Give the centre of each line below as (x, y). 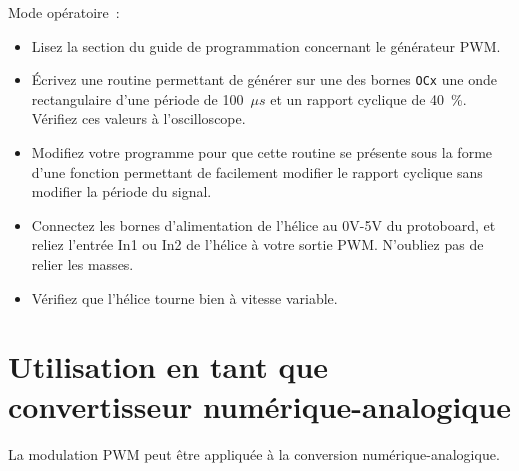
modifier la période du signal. (121, 191)
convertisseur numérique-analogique (259, 405)
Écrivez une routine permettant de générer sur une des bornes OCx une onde (264, 79)
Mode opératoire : (64, 12)
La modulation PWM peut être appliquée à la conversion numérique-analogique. (254, 453)
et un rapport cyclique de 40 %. (368, 98)
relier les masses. (82, 264)
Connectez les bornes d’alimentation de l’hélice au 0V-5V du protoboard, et (263, 224)
